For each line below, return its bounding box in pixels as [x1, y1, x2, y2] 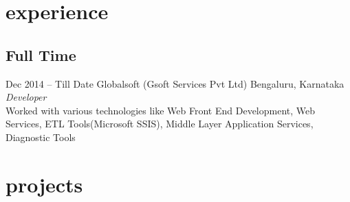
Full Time [6, 44, 76, 65]
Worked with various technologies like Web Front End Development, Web [6, 103, 316, 117]
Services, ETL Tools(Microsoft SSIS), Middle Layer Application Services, [6, 116, 314, 131]
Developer [6, 90, 47, 104]
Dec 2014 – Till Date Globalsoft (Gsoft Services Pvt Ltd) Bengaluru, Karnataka [6, 76, 344, 90]
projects [6, 170, 83, 198]
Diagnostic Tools [6, 129, 76, 144]
